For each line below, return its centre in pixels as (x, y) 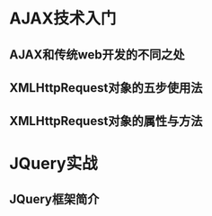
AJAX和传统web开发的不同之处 (97, 54)
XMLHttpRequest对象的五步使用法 (106, 88)
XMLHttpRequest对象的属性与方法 (106, 121)
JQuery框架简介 (54, 199)
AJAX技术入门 (63, 18)
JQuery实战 (53, 163)
